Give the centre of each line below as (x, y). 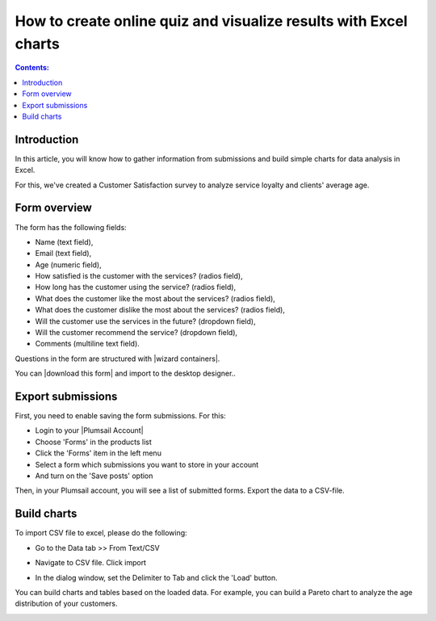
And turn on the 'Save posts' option (94, 476)
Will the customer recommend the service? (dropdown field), (136, 333)
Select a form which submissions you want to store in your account (147, 464)
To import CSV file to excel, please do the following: (101, 533)
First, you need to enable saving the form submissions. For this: (120, 416)
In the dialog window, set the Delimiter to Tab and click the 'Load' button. (156, 577)
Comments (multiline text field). (88, 344)
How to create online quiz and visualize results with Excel (211, 21)
